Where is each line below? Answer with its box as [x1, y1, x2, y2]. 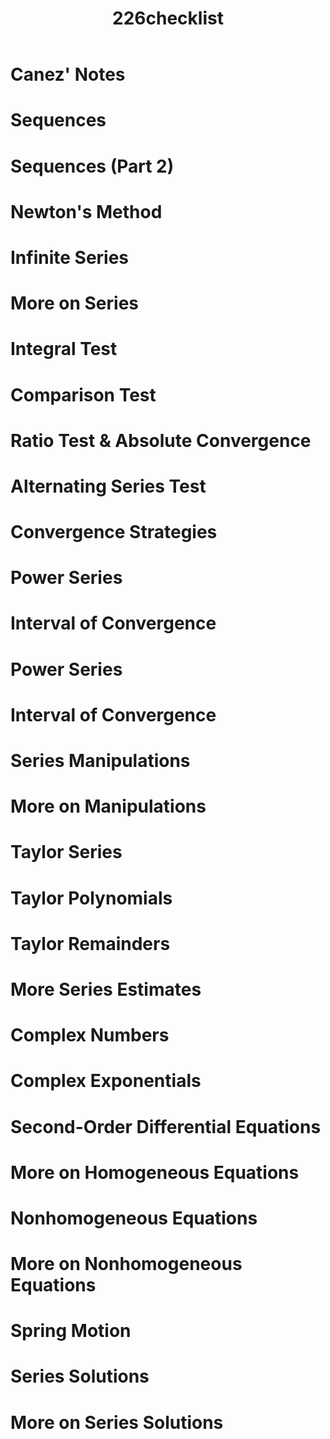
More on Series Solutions [10, 1411, 224, 1434]
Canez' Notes [10, 63, 126, 86]
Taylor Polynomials [10, 887, 173, 909]
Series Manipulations [10, 750, 191, 772]
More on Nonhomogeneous [10, 1253, 243, 1276]
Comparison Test [10, 383, 157, 406]
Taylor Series [10, 841, 123, 864]
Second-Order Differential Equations [10, 1115, 322, 1138]
